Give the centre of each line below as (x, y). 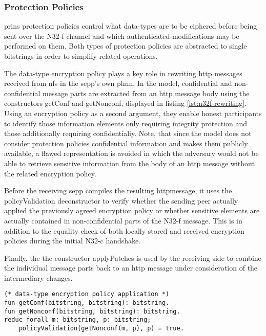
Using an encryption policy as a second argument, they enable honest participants (133, 113)
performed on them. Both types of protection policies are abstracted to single (126, 46)
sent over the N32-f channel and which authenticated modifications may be (122, 36)
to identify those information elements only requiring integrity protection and (126, 123)
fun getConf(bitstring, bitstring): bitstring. (87, 303)
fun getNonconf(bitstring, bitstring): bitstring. (92, 311)
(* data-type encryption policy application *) (87, 294)
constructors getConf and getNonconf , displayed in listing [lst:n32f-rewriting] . (126, 103)
